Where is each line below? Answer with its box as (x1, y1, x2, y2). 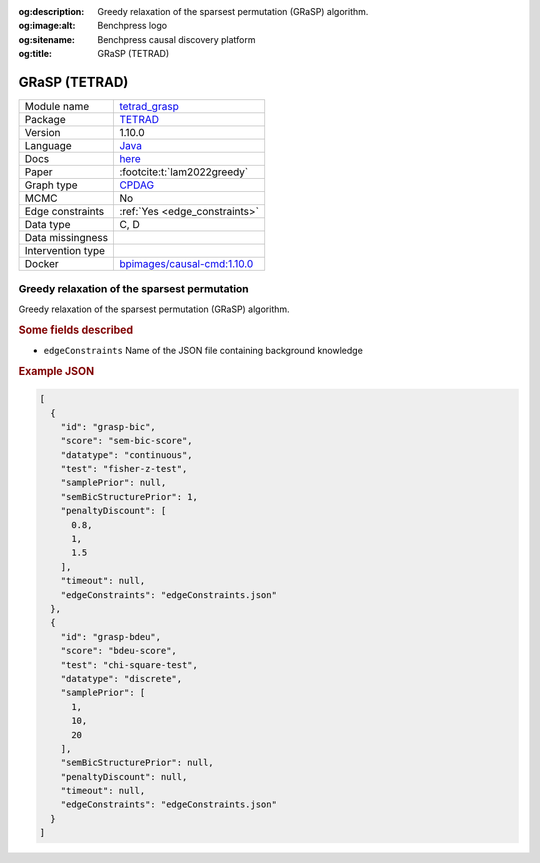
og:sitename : (18, 33, 75, 45)
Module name (24, 100, 90, 114)
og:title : (18, 48, 53, 60)
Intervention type (24, 244, 105, 258)
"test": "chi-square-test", (60, 659, 199, 670)
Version (24, 126, 61, 140)
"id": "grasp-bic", (60, 421, 157, 432)
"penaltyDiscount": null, (60, 771, 188, 782)
